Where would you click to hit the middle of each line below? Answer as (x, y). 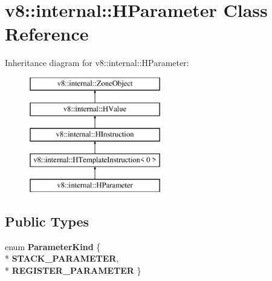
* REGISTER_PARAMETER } (73, 270)
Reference (47, 34)
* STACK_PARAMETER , (62, 258)
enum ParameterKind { (53, 246)
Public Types (47, 221)
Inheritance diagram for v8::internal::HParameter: (97, 63)
